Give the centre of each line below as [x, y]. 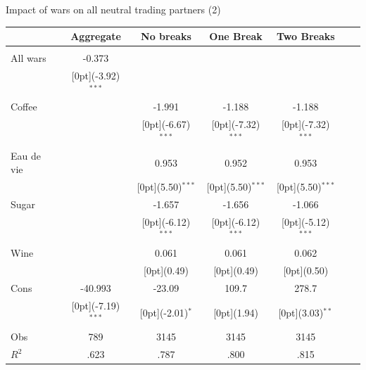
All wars [29, 58]
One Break [236, 36]
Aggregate [96, 36]
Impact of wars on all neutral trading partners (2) [113, 9]
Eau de [26, 155]
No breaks [166, 36]
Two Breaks [305, 36]
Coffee [24, 107]
